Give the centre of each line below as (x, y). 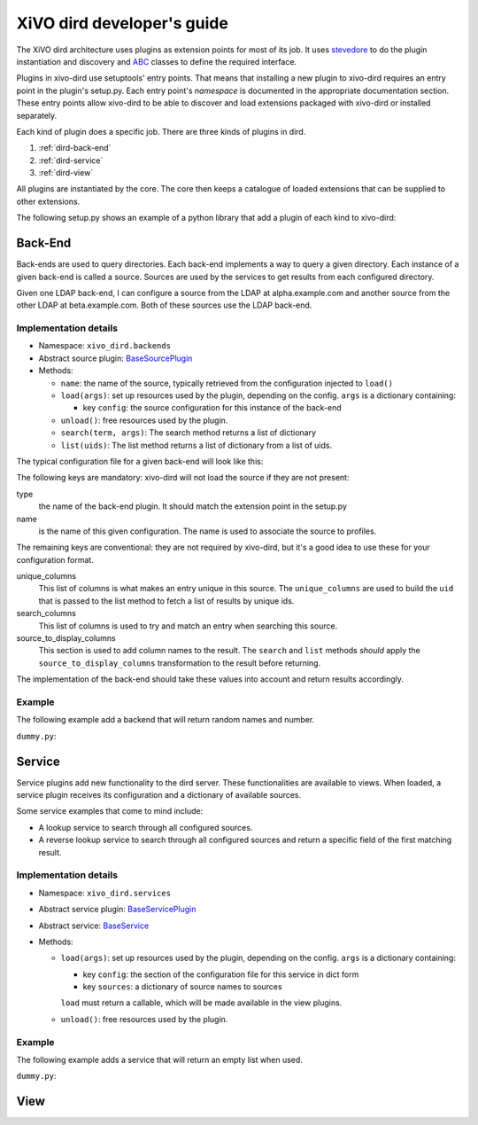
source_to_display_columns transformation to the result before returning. (180, 663)
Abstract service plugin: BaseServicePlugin (117, 910)
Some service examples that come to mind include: (110, 811)
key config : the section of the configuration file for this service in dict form (221, 974)
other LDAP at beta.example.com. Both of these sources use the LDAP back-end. (164, 305)
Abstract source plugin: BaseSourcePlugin (116, 358)
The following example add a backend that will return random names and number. (166, 720)
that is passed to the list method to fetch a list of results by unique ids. (166, 601)
